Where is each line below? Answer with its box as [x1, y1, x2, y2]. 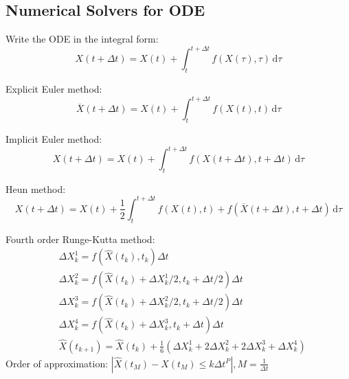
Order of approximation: [5, 356, 109, 370]
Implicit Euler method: [5, 131, 102, 146]
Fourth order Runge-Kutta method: [5, 231, 155, 246]
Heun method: [5, 181, 66, 196]
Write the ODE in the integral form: [5, 32, 159, 46]
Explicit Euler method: [5, 82, 102, 96]
